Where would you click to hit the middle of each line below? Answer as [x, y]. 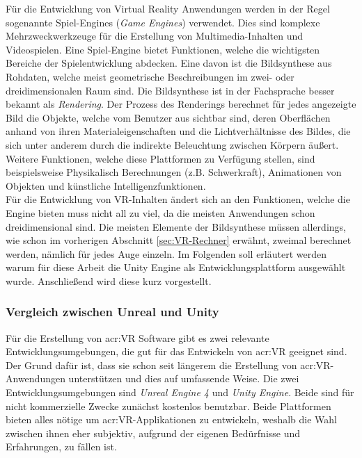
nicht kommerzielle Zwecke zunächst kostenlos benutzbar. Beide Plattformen [168, 406]
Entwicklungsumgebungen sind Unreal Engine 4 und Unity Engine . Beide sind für [180, 392]
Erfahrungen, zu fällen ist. [61, 447]
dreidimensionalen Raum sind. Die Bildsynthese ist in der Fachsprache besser [170, 90]
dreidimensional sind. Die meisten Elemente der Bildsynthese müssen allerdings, [176, 226]
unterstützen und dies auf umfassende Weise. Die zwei [184, 378]
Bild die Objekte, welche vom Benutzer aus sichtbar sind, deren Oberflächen [168, 117]
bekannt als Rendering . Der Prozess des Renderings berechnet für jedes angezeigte [181, 104]
